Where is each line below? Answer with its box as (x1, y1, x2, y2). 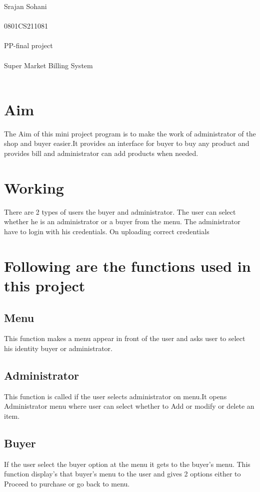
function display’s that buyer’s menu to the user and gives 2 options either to (4, 468, 241, 479)
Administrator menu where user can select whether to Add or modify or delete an (4, 401, 254, 411)
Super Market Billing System (4, 60, 93, 70)
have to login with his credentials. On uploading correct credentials (4, 226, 209, 236)
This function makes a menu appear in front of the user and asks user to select (4, 333, 245, 344)
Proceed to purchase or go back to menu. (4, 478, 130, 488)
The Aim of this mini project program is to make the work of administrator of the (4, 128, 256, 138)
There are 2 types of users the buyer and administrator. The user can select (4, 206, 236, 217)
